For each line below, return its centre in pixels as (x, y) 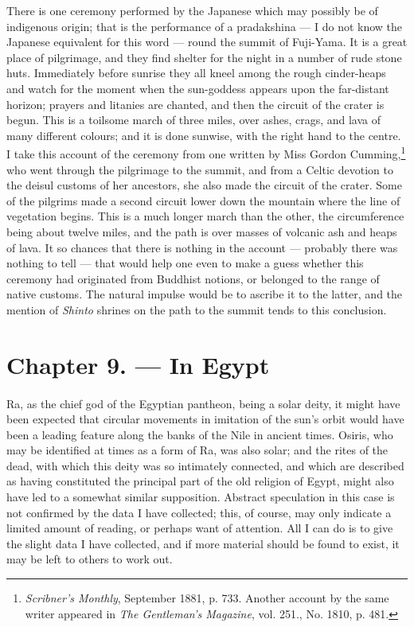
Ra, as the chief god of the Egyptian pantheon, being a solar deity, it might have (203, 403)
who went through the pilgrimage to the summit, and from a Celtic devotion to (200, 169)
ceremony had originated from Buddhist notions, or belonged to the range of (193, 278)
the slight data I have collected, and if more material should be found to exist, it (203, 543)
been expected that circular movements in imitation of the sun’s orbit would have (205, 419)
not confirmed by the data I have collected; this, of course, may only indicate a (199, 512)
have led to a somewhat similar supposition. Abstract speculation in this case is (201, 497)
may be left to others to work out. (90, 559)
